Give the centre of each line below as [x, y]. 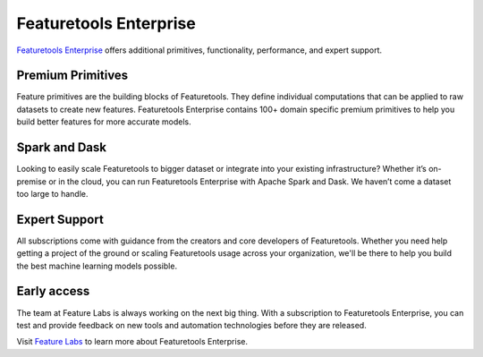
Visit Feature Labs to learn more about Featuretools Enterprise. [132, 342]
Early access [53, 291]
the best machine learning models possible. [97, 266]
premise [31, 181]
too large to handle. [52, 193]
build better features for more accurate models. [104, 122]
